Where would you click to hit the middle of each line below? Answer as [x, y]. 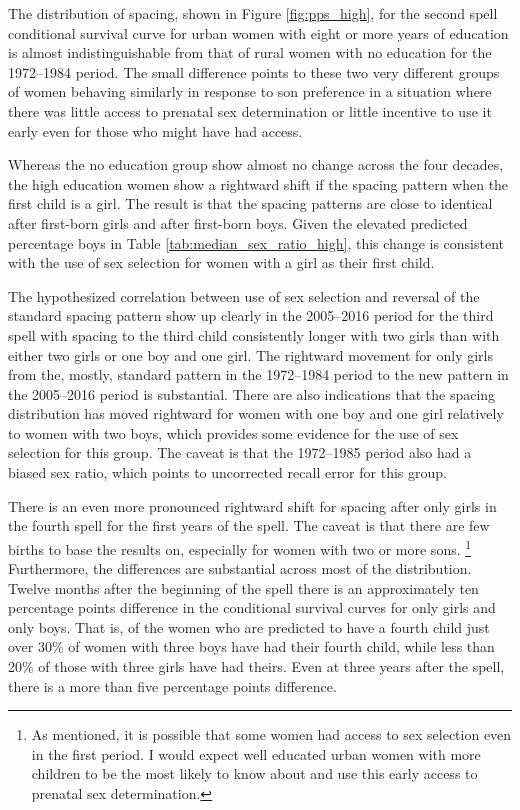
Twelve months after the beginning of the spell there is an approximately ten [243, 587]
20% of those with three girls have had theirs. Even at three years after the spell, [256, 666]
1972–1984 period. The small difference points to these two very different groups [254, 71]
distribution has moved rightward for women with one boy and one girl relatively [256, 413]
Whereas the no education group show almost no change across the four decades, [256, 164]
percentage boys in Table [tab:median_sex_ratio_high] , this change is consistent [256, 242]
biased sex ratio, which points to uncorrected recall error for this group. [227, 472]
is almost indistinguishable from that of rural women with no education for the [250, 52]
